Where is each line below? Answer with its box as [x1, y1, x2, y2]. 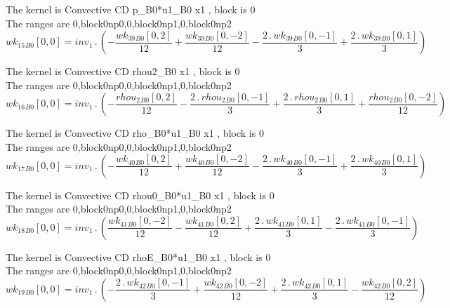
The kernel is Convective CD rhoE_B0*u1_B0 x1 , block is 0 [6, 249, 271, 264]
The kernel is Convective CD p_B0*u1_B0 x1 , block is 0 [6, 2, 256, 16]
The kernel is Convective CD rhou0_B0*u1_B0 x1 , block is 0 [6, 187, 274, 202]
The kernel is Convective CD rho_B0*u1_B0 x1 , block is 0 [6, 126, 264, 140]
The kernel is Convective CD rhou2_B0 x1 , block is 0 [6, 64, 240, 79]
